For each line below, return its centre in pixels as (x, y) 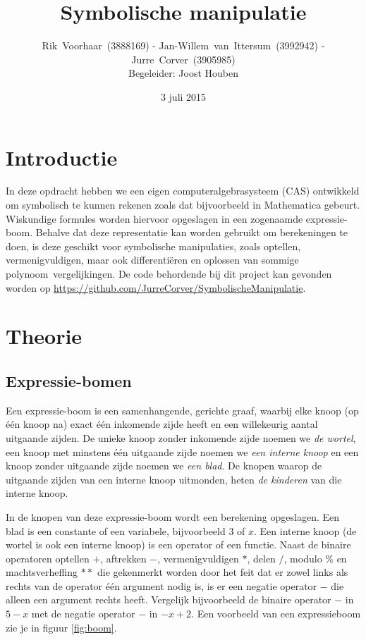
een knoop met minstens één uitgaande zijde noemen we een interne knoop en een (182, 451)
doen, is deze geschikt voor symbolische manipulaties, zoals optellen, (153, 246)
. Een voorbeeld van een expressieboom (276, 614)
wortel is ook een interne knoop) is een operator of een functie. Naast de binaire (178, 544)
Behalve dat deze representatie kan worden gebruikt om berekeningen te (191, 232)
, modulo (303, 558)
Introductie (62, 157)
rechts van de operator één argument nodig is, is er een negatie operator (161, 585)
